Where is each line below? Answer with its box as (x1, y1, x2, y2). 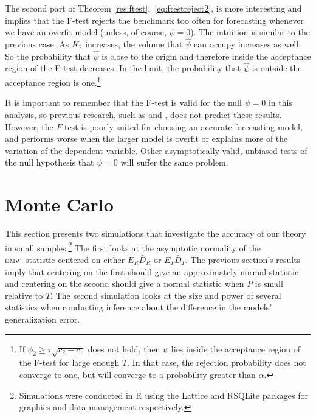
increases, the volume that (85, 38, 183, 50)
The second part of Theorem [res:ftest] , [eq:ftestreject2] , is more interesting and (5, 2, 302, 14)
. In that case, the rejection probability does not (127, 356, 306, 369)
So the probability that (5, 49, 91, 62)
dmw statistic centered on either (5, 253, 125, 265)
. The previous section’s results (185, 253, 301, 265)
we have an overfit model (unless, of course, (5, 26, 167, 38)
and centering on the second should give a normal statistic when (5, 277, 244, 290)
